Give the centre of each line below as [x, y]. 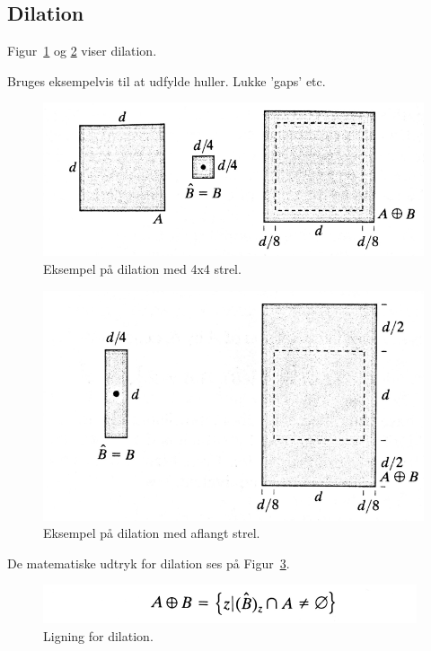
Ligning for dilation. [98, 636]
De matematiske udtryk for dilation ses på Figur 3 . [149, 563]
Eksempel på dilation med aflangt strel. [152, 533]
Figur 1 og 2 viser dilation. [82, 51]
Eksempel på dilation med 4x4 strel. [142, 268]
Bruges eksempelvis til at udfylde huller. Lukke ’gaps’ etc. [167, 80]
